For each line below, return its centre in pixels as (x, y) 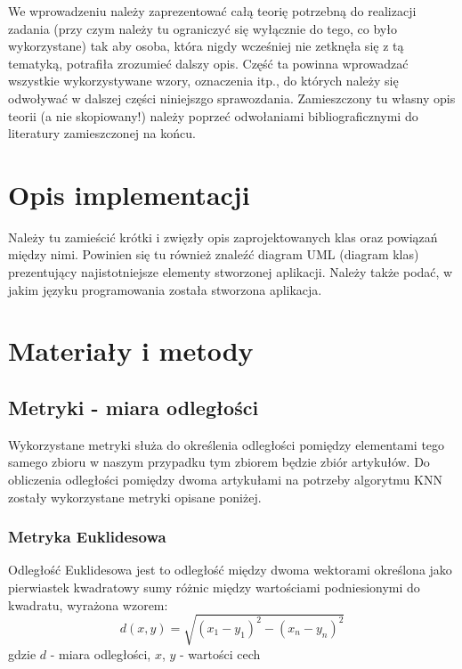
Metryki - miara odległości (134, 408)
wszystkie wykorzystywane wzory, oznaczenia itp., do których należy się (203, 81)
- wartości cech (220, 653)
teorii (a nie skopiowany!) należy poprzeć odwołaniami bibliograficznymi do (213, 115)
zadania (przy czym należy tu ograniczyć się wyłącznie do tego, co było (203, 28)
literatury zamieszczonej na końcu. (102, 133)
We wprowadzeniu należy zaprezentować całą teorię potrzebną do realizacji (212, 11)
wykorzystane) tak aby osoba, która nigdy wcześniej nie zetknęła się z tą (206, 46)
